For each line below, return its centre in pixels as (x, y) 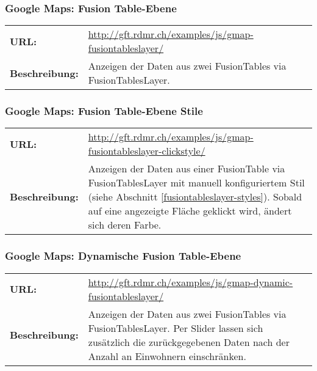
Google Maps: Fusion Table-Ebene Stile (104, 111)
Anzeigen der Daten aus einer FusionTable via (187, 169)
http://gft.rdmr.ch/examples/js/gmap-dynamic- (191, 282)
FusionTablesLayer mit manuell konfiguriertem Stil (196, 183)
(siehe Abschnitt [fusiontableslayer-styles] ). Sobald (195, 197)
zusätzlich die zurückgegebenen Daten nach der (189, 342)
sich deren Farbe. (125, 225)
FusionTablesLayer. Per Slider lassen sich (176, 328)
